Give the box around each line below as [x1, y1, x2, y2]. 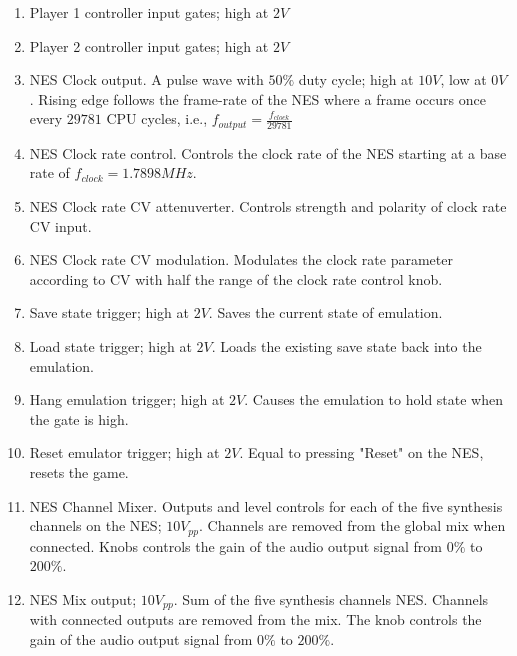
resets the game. [29, 461, 129, 482]
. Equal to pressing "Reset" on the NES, [239, 442, 484, 463]
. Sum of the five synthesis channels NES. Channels [173, 588, 489, 609]
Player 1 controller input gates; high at [29, 2, 269, 22]
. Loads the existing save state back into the [211, 335, 482, 356]
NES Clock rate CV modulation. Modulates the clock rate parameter [29, 249, 453, 270]
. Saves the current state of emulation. [208, 302, 443, 323]
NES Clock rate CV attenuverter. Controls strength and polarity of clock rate [29, 196, 507, 217]
